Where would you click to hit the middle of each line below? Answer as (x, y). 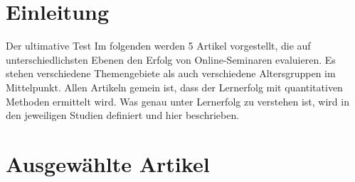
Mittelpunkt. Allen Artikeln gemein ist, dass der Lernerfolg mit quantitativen (174, 87)
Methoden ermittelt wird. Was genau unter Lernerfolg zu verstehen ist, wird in (177, 101)
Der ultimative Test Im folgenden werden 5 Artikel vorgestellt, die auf (158, 46)
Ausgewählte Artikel (108, 163)
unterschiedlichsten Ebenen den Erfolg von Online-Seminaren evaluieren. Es (171, 59)
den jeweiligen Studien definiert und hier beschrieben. (123, 115)
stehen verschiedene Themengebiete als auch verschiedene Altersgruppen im (171, 73)
